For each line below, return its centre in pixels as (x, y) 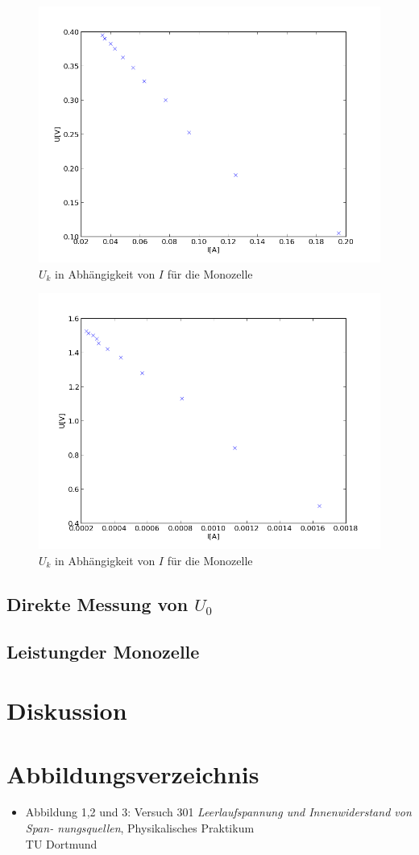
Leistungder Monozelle (103, 651)
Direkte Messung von (97, 603)
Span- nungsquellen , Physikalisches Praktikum (140, 828)
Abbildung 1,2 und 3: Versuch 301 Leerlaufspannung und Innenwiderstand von (218, 812)
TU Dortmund (61, 843)
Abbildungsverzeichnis (133, 773)
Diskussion (67, 710)
